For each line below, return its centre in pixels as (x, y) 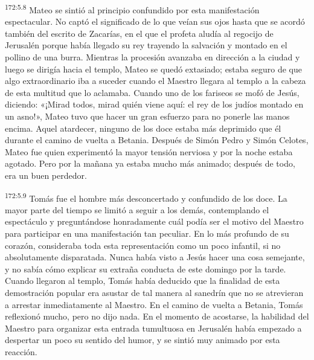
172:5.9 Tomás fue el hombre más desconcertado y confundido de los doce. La (146, 197)
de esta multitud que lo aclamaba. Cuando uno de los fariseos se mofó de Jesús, (152, 92)
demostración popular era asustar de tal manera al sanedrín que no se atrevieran (154, 292)
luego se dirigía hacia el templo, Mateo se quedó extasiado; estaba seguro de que (153, 69)
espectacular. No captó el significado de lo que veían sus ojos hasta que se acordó (155, 21)
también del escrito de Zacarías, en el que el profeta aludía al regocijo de (139, 33)
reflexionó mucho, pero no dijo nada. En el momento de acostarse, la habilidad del (157, 316)
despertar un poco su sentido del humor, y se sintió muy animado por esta (143, 340)
